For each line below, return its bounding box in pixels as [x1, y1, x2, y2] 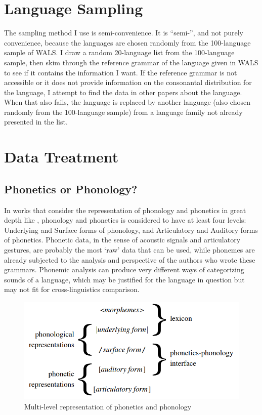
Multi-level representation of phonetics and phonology [24, 401, 192, 411]
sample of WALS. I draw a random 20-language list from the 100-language [4, 47, 235, 58]
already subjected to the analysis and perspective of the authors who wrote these [4, 254, 255, 265]
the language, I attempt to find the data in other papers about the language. [4, 87, 242, 97]
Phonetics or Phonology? [4, 181, 138, 196]
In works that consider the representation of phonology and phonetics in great [4, 204, 246, 215]
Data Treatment [4, 146, 119, 167]
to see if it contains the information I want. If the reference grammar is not [4, 67, 237, 77]
